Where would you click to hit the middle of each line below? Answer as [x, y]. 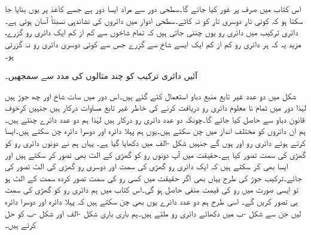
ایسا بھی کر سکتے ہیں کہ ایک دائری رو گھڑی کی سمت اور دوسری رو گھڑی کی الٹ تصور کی [147, 166]
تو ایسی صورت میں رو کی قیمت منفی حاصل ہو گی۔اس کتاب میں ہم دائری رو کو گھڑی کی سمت [152, 189]
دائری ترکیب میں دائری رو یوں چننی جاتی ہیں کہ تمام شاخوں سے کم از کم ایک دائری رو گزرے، [152, 32]
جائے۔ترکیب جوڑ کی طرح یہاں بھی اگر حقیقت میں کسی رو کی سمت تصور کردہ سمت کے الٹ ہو [153, 177]
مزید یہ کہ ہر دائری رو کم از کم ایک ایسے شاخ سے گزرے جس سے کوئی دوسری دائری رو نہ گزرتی [153, 43]
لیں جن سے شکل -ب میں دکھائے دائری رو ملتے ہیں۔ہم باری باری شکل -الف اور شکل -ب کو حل [153, 213]
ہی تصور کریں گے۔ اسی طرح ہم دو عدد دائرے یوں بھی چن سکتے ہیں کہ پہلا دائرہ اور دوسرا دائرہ [152, 201]
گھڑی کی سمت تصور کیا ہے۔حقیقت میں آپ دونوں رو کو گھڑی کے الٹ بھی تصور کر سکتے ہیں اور [155, 154]
